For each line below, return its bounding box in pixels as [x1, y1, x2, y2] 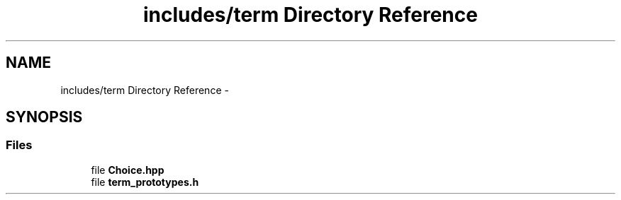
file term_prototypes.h [91, 175, 199, 188]
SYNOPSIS [6, 108, 83, 127]
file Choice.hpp [91, 163, 164, 176]
